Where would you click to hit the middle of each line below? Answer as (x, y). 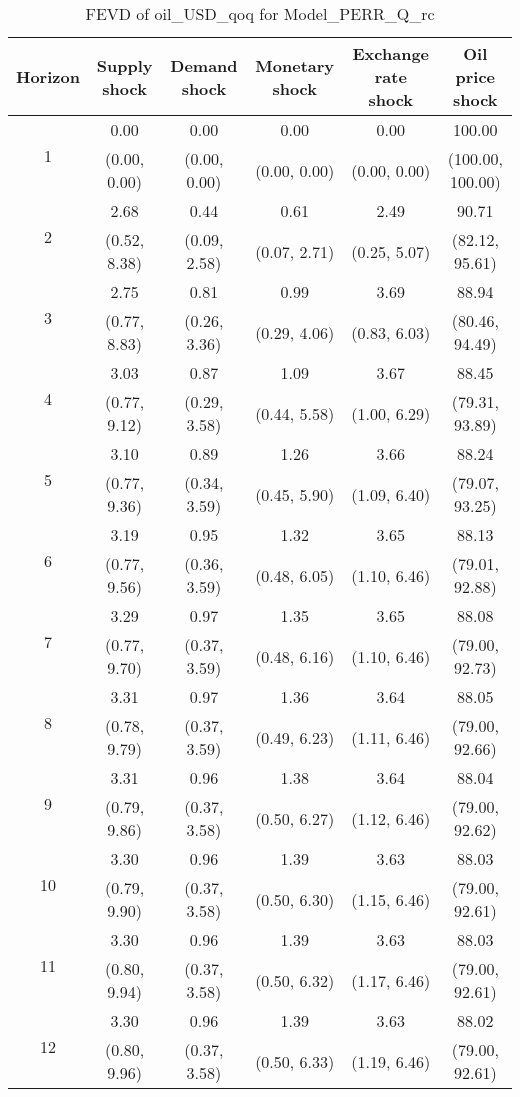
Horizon (48, 76)
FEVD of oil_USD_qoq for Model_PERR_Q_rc (260, 13)
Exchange (391, 53)
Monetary (295, 65)
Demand (204, 65)
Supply (124, 65)
